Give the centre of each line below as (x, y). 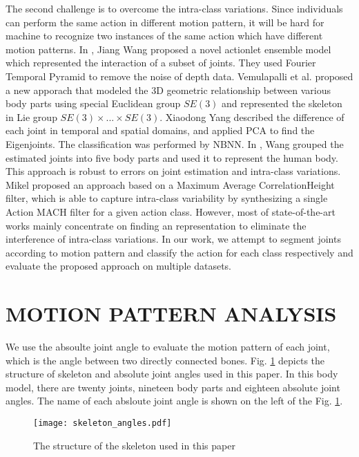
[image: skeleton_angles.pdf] (103, 423)
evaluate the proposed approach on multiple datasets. (118, 266)
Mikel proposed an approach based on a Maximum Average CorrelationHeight (170, 184)
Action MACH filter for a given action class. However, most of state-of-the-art (171, 211)
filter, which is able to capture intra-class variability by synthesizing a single (167, 198)
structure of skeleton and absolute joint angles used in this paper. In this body (172, 374)
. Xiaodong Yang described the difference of (252, 116)
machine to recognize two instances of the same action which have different (164, 36)
